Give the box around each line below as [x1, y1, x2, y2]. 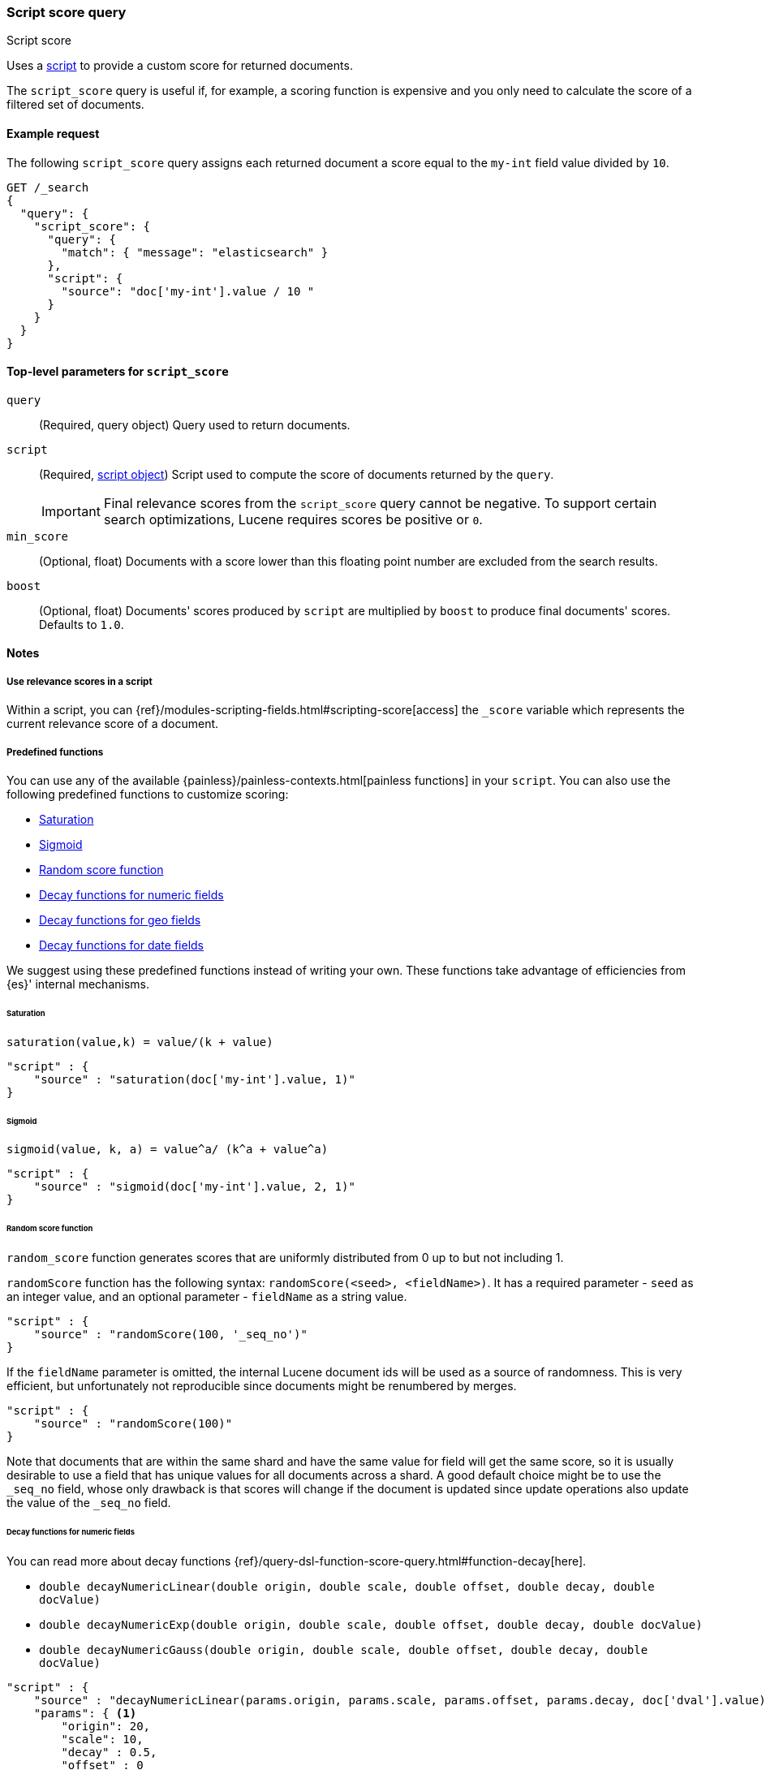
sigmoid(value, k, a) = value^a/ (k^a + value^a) [6, 1143, 329, 1156]
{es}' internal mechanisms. [6, 976, 149, 991]
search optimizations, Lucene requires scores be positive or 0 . [103, 510, 483, 528]
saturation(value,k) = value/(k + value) [6, 1035, 273, 1049]
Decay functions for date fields [39, 937, 204, 952]
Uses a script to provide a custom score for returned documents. [6, 58, 353, 73]
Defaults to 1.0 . [39, 617, 124, 631]
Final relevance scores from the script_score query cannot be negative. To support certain [103, 494, 657, 511]
